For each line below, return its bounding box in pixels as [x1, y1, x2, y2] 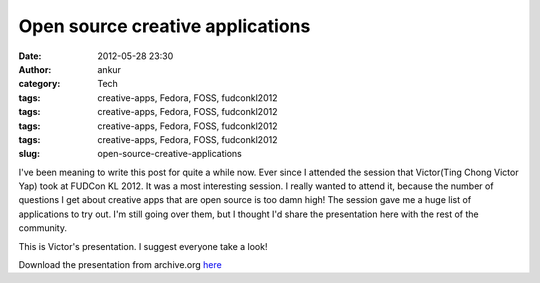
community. [18, 222, 67, 234]
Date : [18, 50, 42, 62]
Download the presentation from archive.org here [18, 259, 222, 271]
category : [18, 78, 61, 90]
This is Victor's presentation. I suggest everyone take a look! [18, 240, 268, 252]
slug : [18, 148, 40, 160]
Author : [18, 63, 52, 75]
